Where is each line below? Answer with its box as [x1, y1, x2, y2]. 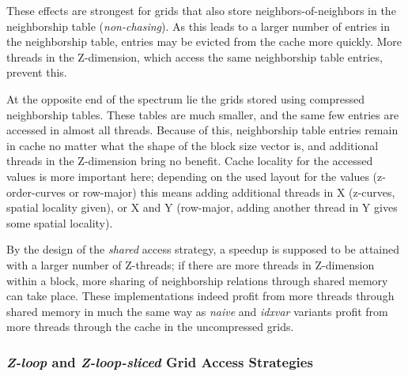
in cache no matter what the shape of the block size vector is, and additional [6, 137, 379, 153]
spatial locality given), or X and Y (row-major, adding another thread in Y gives [6, 199, 398, 216]
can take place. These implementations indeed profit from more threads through [6, 288, 395, 304]
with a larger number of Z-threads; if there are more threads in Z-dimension [6, 256, 375, 273]
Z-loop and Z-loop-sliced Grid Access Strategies [6, 352, 313, 371]
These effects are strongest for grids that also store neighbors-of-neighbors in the [6, 2, 396, 18]
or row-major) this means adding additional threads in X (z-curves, [69, 183, 395, 200]
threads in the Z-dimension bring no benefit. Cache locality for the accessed [6, 152, 373, 169]
